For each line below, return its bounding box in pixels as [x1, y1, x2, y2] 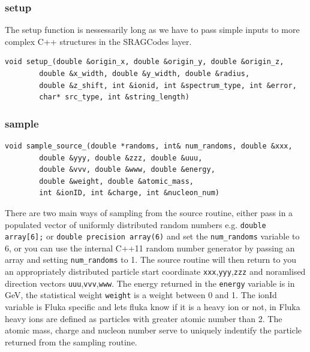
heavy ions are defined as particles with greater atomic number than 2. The [5, 312, 282, 324]
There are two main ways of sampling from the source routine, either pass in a [5, 206, 293, 219]
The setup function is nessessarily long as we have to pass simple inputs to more [5, 23, 300, 36]
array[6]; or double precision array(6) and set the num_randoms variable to [5, 230, 300, 242]
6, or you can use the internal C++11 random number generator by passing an [5, 241, 295, 254]
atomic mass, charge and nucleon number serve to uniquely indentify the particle [5, 324, 302, 336]
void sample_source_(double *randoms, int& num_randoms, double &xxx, [5, 142, 293, 150]
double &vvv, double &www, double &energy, [39, 165, 215, 174]
